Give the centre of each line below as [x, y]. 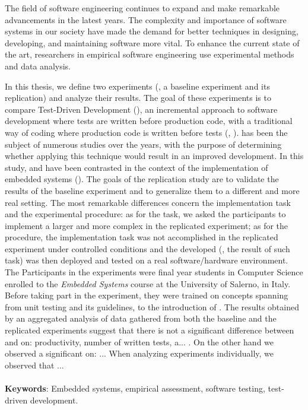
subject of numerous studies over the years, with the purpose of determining [143, 144]
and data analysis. [38, 66]
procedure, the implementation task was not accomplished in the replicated [142, 237]
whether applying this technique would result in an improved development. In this [154, 156]
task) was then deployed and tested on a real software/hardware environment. [147, 260]
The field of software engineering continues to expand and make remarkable [142, 8]
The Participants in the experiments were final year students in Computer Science [154, 272]
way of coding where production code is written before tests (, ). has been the [146, 132]
